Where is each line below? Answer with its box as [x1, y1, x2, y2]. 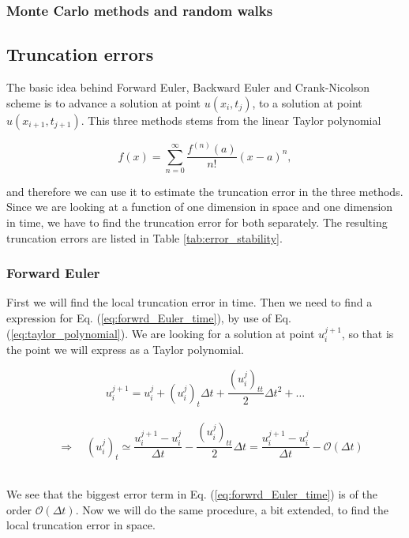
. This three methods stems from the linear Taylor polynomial [81, 111, 381, 128]
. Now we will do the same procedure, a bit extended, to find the [75, 501, 389, 517]
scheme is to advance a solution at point [6, 94, 201, 111]
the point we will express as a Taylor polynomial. [6, 341, 244, 358]
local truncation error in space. [6, 517, 156, 533]
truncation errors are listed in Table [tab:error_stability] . [6, 229, 283, 246]
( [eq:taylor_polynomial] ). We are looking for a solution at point [6, 325, 315, 341]
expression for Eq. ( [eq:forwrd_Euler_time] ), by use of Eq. [6, 310, 291, 326]
